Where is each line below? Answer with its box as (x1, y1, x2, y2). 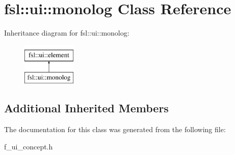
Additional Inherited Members (4, 100, 169, 116)
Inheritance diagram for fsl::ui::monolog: (4, 27, 129, 38)
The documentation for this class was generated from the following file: (4, 124, 226, 135)
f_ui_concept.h (4, 141, 53, 151)
